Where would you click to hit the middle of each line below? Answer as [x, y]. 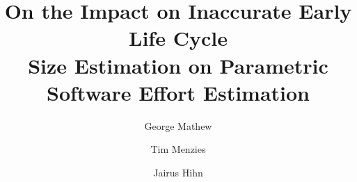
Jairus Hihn [178, 172]
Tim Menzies [178, 149]
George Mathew [178, 125]
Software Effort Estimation [178, 92]
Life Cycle [178, 38]
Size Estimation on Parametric [178, 65]
